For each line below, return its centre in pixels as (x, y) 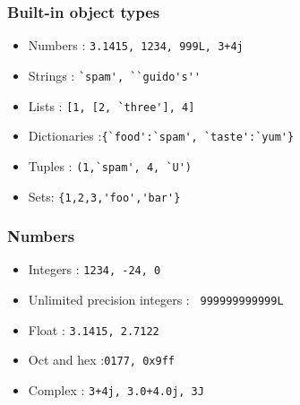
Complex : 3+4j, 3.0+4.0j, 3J (116, 390)
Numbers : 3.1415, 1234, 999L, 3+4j (136, 45)
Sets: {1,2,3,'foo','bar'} (104, 196)
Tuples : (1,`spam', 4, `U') (110, 165)
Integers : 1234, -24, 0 (94, 269)
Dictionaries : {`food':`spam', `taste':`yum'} (161, 136)
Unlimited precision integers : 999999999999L (156, 300)
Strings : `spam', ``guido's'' (114, 75)
